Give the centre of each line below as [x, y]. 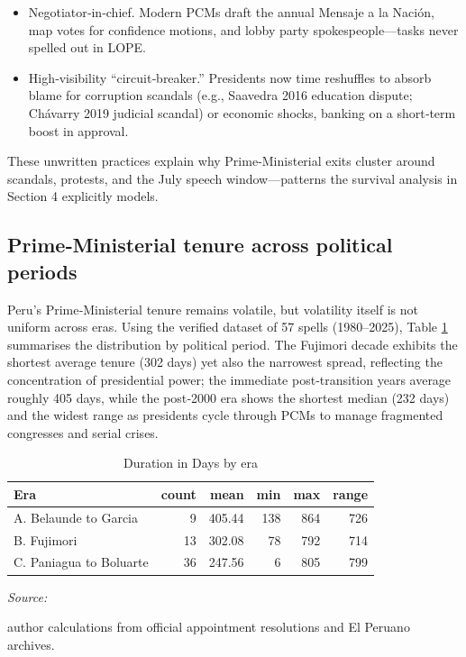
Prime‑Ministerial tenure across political [200, 245]
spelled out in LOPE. [87, 47]
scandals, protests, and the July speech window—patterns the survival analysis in [233, 178]
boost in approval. [78, 130]
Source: [27, 596]
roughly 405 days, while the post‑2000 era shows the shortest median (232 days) [228, 397]
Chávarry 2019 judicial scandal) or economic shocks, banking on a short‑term [242, 112]
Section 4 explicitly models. [83, 196]
